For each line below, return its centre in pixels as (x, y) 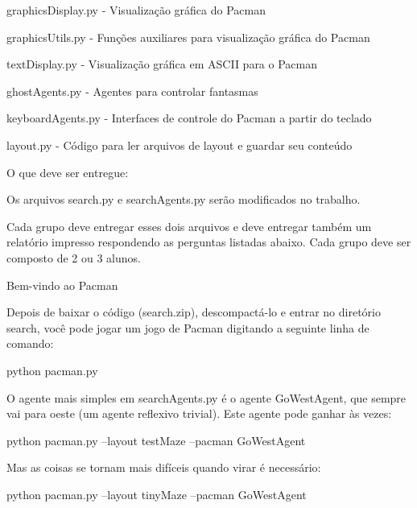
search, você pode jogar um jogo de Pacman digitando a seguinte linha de (188, 327)
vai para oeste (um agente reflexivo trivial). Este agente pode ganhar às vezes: (199, 413)
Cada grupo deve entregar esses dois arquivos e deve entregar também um (189, 226)
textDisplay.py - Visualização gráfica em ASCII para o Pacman (162, 64)
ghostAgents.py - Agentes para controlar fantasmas (132, 91)
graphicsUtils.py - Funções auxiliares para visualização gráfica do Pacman (188, 37)
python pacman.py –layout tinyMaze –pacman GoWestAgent (157, 494)
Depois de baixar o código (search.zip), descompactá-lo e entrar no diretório (194, 312)
